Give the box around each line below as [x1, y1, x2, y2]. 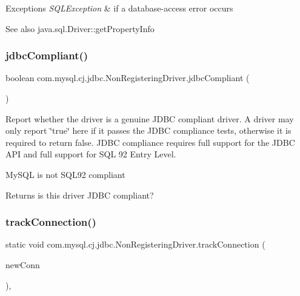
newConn [5, 258, 40, 271]
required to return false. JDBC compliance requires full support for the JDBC [5, 136, 295, 148]
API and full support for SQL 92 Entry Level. [5, 148, 176, 160]
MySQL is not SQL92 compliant [5, 168, 125, 180]
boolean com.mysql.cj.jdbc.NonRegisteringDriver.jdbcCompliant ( [5, 71, 250, 84]
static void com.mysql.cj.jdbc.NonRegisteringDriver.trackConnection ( [5, 238, 265, 251]
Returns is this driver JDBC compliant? [5, 188, 154, 201]
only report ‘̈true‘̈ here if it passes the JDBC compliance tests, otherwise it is [5, 124, 292, 137]
